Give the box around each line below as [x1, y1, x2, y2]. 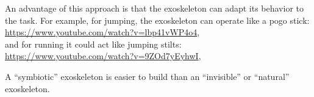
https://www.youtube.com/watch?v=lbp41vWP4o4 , [5, 26, 200, 38]
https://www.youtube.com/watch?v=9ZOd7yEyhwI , [5, 49, 201, 62]
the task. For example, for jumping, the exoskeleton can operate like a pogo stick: [5, 13, 310, 26]
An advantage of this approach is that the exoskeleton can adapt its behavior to [5, 2, 304, 14]
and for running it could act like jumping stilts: [5, 37, 182, 50]
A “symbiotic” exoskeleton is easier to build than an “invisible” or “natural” [5, 70, 290, 82]
